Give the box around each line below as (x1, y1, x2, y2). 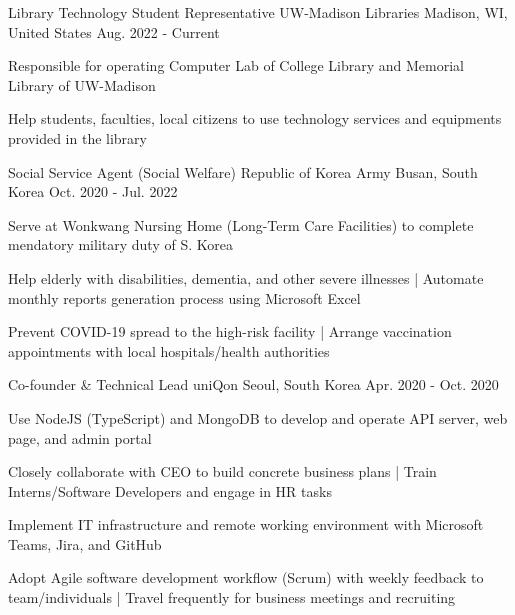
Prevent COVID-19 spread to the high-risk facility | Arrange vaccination (8, 321, 452, 342)
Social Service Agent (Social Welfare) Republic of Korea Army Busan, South (8, 161, 478, 182)
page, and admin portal (8, 427, 152, 448)
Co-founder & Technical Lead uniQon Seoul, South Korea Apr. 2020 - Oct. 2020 (8, 374, 499, 395)
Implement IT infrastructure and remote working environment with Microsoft (8, 514, 484, 535)
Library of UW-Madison (8, 74, 156, 95)
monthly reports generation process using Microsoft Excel (8, 287, 361, 308)
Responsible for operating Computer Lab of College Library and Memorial (8, 55, 465, 76)
